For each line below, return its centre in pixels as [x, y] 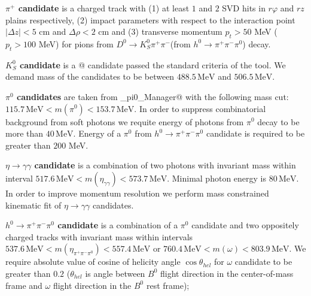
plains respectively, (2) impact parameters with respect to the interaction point [150, 19]
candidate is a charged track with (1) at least [104, 8]
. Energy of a [97, 133]
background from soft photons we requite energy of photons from [125, 121]
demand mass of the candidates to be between [90, 76]
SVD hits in [244, 8]
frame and [24, 285]
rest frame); [168, 285]
